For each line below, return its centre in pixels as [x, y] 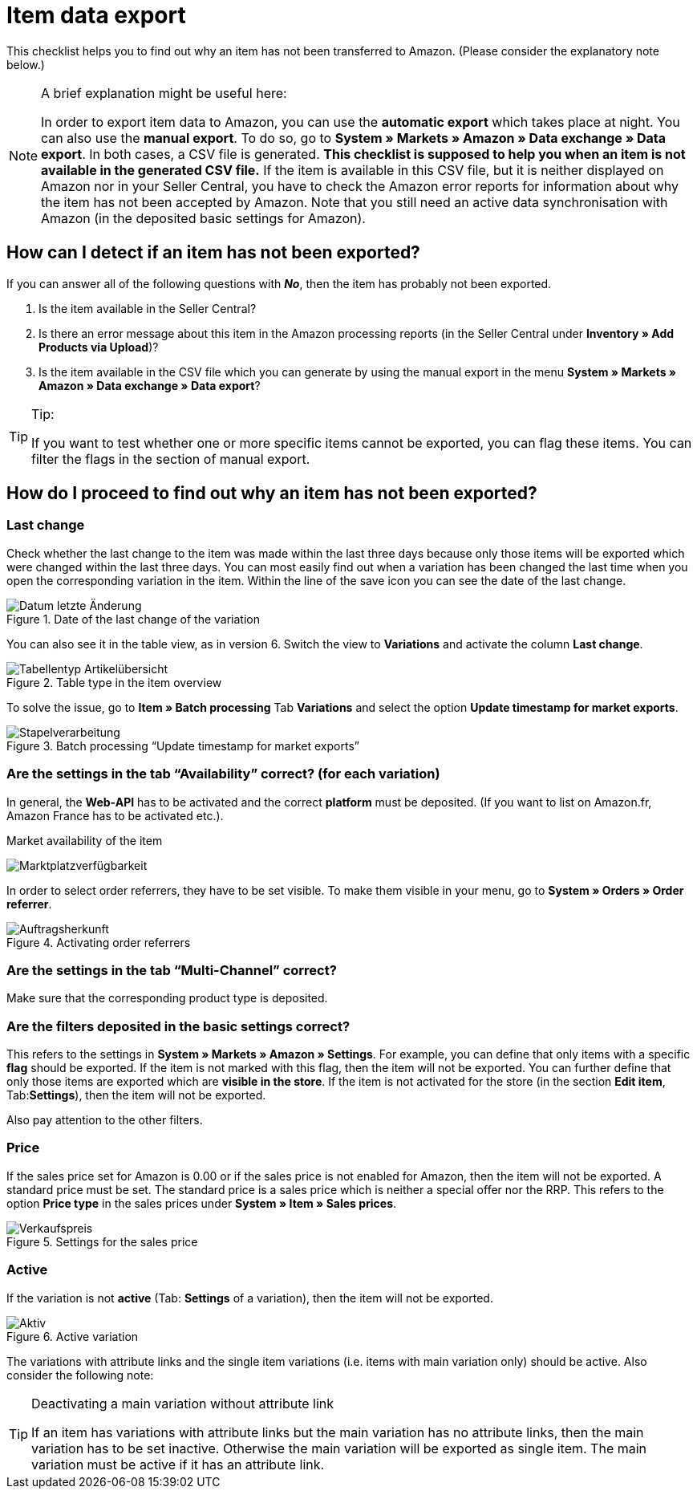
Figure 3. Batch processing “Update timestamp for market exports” [183, 745]
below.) [26, 64]
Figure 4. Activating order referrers [99, 942]
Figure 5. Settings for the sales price [102, 1241]
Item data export [96, 15]
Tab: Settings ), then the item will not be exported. [136, 1095]
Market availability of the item [85, 840]
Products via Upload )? [99, 347]
